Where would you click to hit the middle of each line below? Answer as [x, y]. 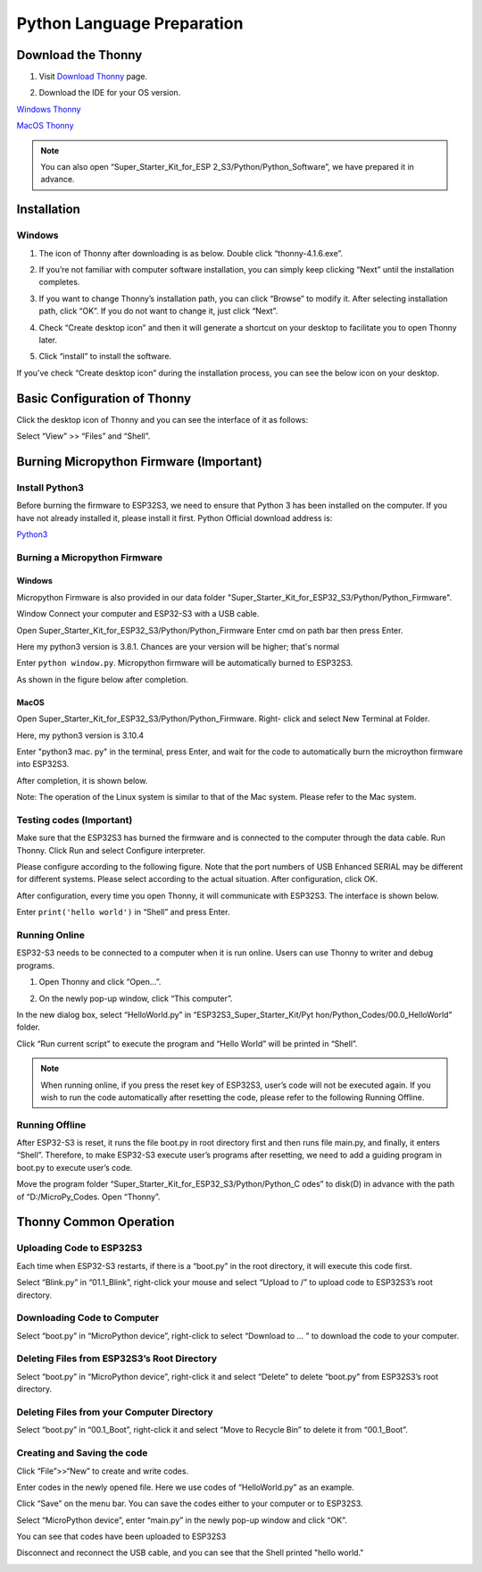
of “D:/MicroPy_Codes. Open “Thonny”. [88, 1197]
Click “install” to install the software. [105, 357]
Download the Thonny [79, 55]
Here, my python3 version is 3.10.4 [80, 735]
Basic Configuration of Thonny [104, 398]
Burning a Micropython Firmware [90, 557]
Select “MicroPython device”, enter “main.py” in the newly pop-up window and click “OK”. [182, 1520]
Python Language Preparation [130, 23]
